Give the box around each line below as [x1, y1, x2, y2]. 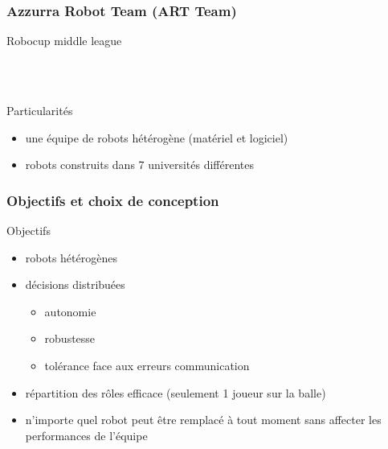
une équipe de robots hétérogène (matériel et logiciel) [25, 129, 288, 146]
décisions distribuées [25, 276, 125, 293]
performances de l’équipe [25, 426, 148, 443]
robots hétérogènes [25, 249, 117, 266]
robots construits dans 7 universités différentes [25, 156, 254, 173]
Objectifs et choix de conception [6, 190, 219, 210]
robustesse [44, 330, 96, 347]
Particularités [6, 102, 73, 118]
